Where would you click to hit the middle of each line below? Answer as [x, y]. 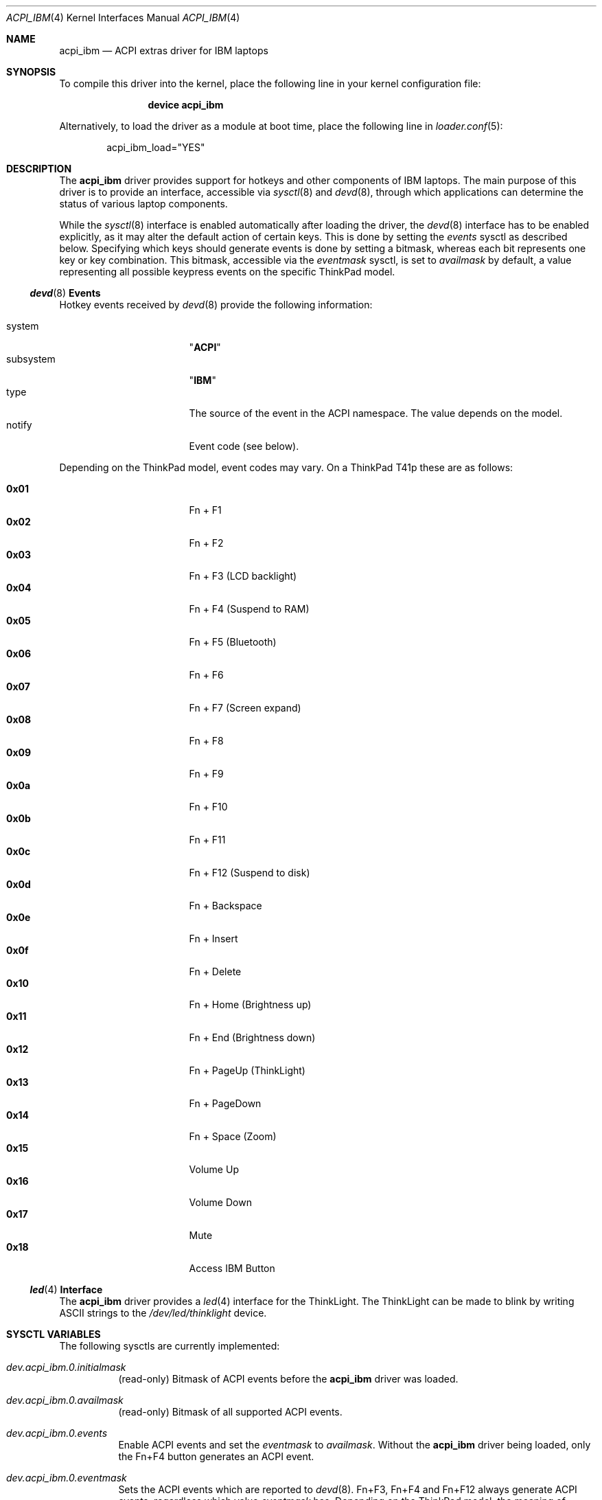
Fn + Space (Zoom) [233, 1136]
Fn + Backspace [225, 906]
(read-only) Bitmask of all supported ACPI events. [230, 1412]
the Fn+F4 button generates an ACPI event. [216, 1456]
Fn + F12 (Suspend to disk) [250, 873]
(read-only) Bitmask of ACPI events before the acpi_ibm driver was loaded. [288, 1379]
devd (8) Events [65, 293]
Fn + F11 [207, 840]
